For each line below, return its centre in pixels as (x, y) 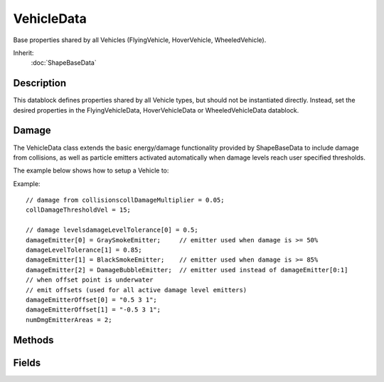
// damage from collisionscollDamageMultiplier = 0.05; (125, 200)
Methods (33, 340)
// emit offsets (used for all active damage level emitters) (137, 290)
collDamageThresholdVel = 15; (79, 210)
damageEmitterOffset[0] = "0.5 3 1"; (92, 300)
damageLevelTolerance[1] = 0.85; (84, 250)
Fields (27, 362)
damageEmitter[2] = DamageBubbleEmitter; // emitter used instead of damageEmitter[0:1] (187, 270)
